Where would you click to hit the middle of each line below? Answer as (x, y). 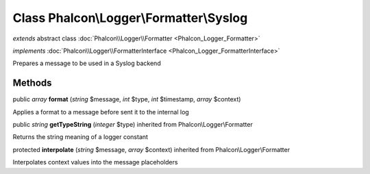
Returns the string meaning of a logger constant (81, 137)
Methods (32, 83)
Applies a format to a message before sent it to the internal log (101, 112)
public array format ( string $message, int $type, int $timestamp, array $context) (127, 99)
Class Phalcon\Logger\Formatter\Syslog (130, 18)
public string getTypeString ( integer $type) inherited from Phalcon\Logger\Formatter (133, 125)
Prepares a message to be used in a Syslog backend (87, 63)
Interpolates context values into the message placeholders (95, 162)
